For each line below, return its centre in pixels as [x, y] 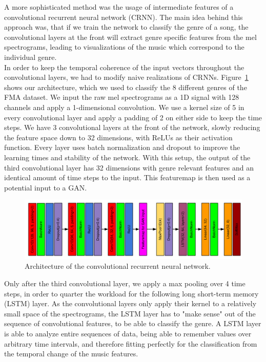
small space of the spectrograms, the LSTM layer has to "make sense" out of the [130, 313]
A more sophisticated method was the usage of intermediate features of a [119, 7]
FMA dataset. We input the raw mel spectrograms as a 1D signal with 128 [122, 97]
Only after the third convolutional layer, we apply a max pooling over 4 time [125, 283]
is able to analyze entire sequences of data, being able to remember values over [128, 333]
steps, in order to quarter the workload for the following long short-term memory [131, 293]
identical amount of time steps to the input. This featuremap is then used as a [127, 177]
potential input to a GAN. [46, 187]
